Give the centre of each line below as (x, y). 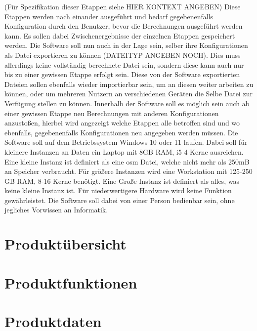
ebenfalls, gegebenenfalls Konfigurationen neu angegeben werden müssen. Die (121, 132)
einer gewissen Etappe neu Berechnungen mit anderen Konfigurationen (112, 113)
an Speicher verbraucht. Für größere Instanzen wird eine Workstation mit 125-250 (128, 171)
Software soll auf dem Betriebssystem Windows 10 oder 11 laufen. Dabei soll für (126, 142)
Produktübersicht (65, 244)
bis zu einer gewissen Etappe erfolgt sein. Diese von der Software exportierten (122, 74)
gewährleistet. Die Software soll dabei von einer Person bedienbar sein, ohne (120, 200)
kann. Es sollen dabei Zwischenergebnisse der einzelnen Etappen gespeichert (120, 35)
